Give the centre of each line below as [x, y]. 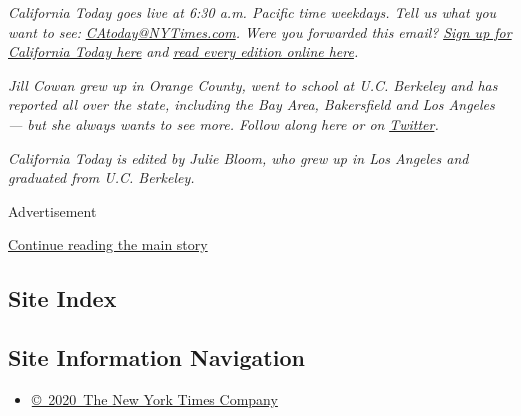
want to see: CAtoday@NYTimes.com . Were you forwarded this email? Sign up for [260, 31]
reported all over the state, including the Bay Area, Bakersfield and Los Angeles [251, 104]
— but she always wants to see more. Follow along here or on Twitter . [223, 123]
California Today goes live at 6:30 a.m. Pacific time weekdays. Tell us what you [252, 12]
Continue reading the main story [108, 244]
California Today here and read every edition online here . [183, 51]
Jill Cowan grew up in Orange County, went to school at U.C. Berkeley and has [253, 84]
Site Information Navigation [156, 357]
